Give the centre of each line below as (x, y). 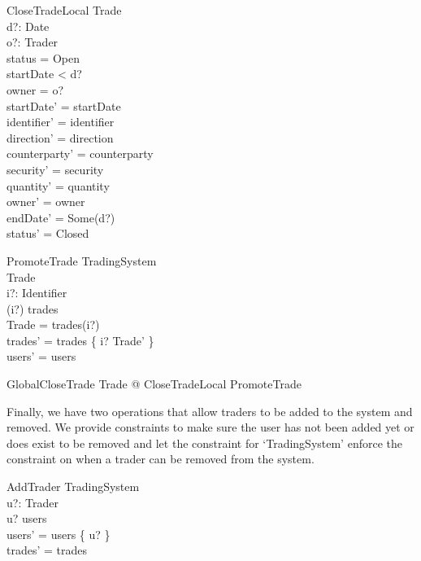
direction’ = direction (60, 137)
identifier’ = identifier (61, 122)
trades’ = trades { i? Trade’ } (80, 340)
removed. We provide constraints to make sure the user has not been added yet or (210, 427)
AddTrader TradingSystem (73, 486)
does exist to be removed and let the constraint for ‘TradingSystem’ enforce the (204, 443)
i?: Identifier (37, 293)
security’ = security (55, 169)
